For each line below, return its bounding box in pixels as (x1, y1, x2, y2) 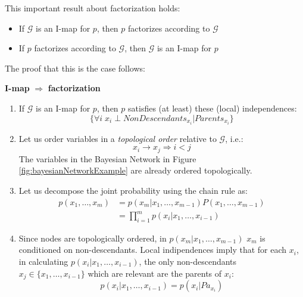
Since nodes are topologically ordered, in (18, 231, 167, 244)
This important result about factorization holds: (5, 2, 180, 14)
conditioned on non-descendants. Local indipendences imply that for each (18, 243, 287, 256)
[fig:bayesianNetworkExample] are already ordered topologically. (18, 164, 252, 177)
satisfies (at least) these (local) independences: (128, 101, 297, 114)
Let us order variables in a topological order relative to (18, 132, 217, 144)
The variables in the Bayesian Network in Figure (18, 152, 196, 165)
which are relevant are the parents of (88, 267, 222, 279)
